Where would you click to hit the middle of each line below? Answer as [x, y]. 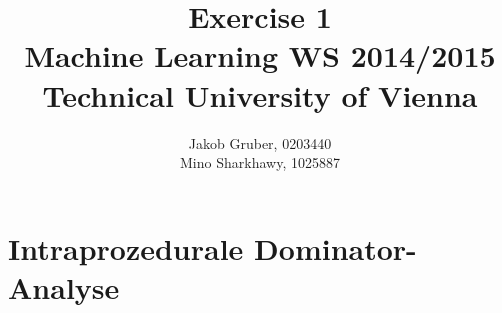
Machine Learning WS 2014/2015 [260, 55]
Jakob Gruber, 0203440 [260, 142]
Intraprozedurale [126, 247]
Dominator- [335, 247]
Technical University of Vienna [260, 94]
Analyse [64, 286]
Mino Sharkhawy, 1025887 [260, 162]
